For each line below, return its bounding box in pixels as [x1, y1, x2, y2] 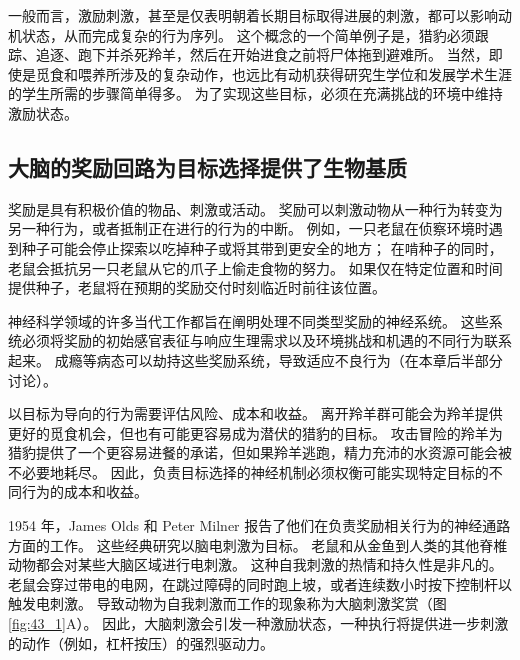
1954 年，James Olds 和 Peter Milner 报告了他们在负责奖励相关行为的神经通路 [8, 515, 511, 536]
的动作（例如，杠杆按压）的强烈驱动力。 [8, 632, 274, 653]
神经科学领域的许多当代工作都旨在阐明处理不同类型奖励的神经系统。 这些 [8, 310, 489, 331]
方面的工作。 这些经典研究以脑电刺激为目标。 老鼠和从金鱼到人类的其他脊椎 [8, 534, 508, 555]
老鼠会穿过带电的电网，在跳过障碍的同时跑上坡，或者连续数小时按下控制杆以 [8, 573, 512, 594]
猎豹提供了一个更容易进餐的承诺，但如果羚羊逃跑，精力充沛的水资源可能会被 [8, 442, 512, 463]
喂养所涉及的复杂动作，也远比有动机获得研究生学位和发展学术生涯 [77, 63, 512, 84]
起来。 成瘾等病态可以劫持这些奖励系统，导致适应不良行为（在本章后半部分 [8, 349, 503, 370]
